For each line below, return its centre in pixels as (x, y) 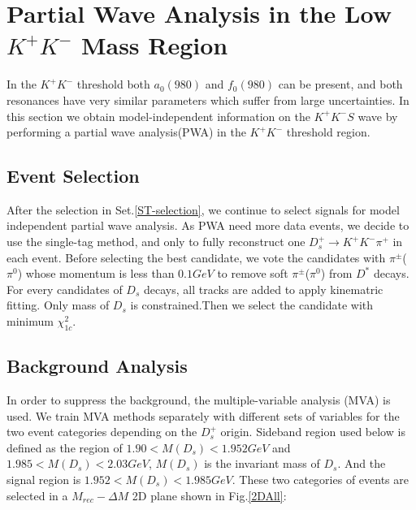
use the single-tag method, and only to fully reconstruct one (156, 242)
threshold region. (328, 132)
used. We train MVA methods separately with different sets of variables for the (203, 415)
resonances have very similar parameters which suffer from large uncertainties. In (208, 99)
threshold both (113, 84)
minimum (30, 321)
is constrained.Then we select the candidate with (252, 305)
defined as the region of (65, 447)
